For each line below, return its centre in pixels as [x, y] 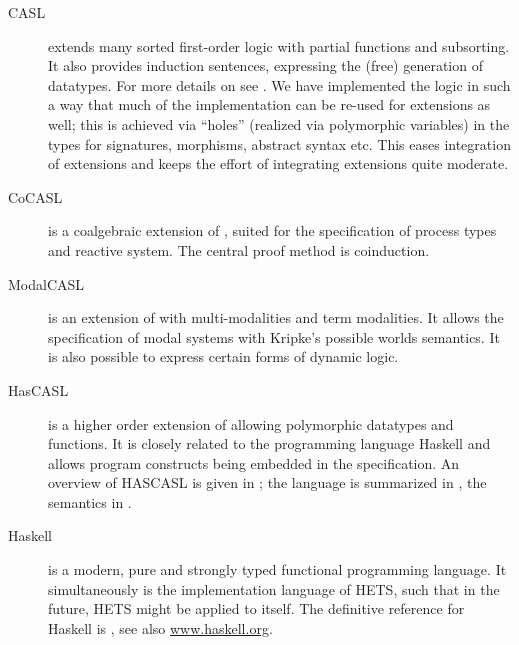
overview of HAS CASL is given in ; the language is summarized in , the [267, 482]
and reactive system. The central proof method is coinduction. [239, 249]
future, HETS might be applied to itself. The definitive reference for [256, 608]
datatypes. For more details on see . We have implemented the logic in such [279, 84]
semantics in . [90, 501]
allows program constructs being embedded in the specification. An [254, 462]
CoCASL [35, 196]
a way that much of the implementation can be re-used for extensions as [269, 104]
